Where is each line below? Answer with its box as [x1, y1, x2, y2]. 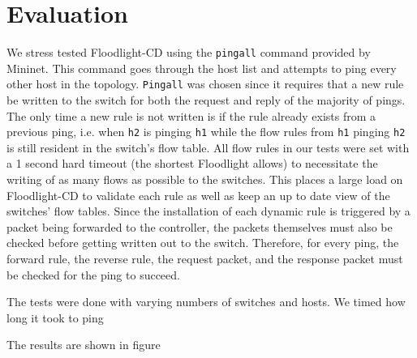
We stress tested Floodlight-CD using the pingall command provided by [6, 44, 371, 61]
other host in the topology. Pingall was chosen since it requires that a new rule [6, 75, 404, 92]
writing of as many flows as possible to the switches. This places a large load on [6, 171, 403, 188]
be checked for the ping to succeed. [6, 266, 180, 283]
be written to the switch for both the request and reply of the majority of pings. [6, 92, 406, 109]
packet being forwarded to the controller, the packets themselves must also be [6, 218, 393, 235]
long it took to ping [6, 309, 104, 326]
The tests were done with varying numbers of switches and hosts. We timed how [6, 293, 406, 310]
